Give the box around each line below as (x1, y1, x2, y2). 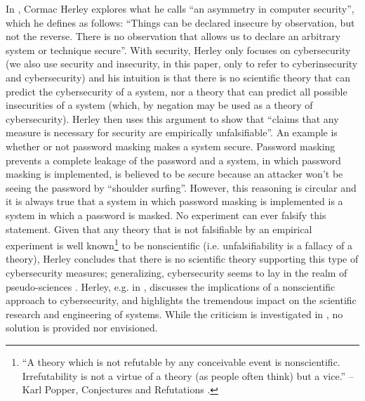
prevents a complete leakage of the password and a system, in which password (6, 152, 341, 167)
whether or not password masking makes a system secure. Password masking (6, 138, 336, 153)
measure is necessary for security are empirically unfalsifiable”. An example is (6, 125, 338, 140)
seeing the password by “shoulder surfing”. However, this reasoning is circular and (6, 180, 357, 195)
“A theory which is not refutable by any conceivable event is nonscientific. (22, 354, 340, 369)
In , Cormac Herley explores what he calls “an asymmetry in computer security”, (6, 1, 354, 15)
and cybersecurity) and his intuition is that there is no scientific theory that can (6, 70, 350, 84)
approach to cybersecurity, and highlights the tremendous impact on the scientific (6, 293, 357, 308)
